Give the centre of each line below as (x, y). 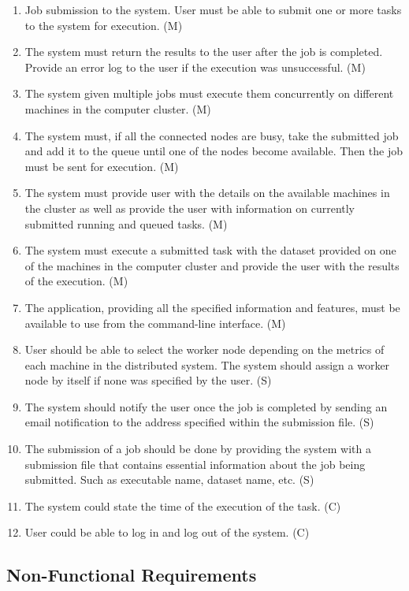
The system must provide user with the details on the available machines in (207, 193)
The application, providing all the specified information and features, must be (212, 307)
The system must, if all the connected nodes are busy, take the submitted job (212, 135)
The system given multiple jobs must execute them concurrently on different (209, 93)
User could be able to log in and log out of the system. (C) (167, 532)
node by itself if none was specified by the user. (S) (148, 380)
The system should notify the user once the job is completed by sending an (206, 406)
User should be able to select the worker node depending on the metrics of (204, 349)
